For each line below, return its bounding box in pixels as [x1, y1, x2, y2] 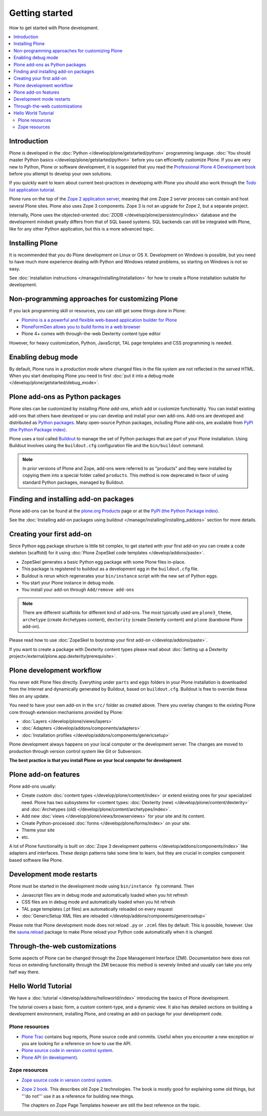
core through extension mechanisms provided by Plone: [9, 709, 123, 715]
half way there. [9, 969, 40, 975]
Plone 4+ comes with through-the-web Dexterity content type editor [21, 331, 161, 337]
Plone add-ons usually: [9, 783, 56, 789]
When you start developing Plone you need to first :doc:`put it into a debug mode [9, 373, 174, 379]
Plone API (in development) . [21, 1054, 79, 1060]
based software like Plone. [9, 857, 63, 863]
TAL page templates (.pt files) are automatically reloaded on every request [21, 906, 173, 912]
